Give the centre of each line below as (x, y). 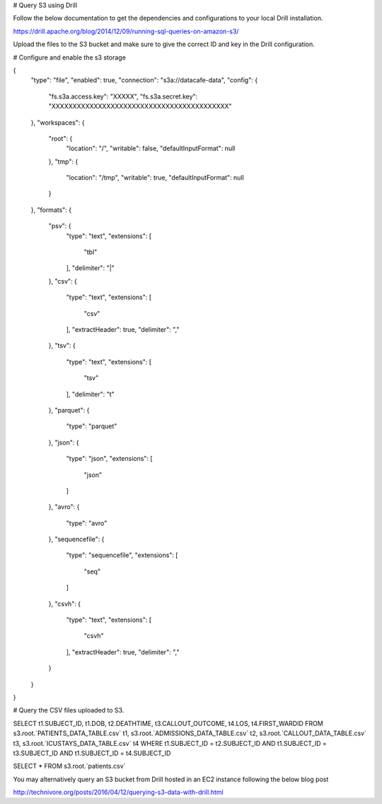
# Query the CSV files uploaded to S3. (69, 710)
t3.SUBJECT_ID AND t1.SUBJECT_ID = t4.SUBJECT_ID (92, 753)
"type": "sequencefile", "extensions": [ (122, 555)
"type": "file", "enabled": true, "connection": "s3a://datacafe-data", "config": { (144, 80)
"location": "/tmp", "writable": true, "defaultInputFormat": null (155, 178)
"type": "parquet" (92, 426)
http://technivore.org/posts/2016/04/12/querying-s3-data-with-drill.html (118, 792)
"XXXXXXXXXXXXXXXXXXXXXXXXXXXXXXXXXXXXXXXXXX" (140, 106)
